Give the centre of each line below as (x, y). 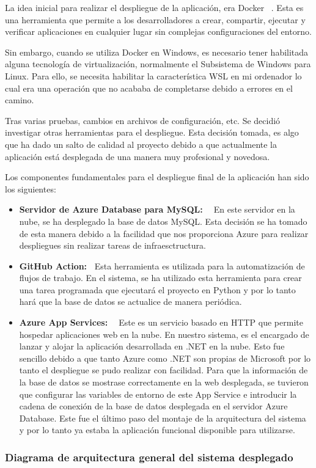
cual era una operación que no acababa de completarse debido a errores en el (149, 88)
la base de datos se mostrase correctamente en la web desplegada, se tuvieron (164, 382)
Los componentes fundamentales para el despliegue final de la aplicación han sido (157, 177)
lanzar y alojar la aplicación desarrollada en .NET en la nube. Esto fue (152, 346)
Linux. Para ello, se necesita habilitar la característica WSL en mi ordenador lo (153, 75)
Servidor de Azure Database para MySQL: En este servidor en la (157, 209)
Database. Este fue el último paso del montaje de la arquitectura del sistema (163, 418)
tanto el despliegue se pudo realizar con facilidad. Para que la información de (164, 370)
